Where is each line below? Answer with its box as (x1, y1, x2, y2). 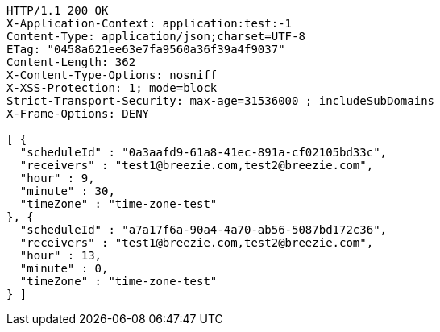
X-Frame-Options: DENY (6, 107, 150, 120)
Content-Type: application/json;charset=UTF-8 (6, 30, 305, 43)
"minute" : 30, (19, 185, 115, 197)
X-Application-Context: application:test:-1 (6, 17, 293, 30)
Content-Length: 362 (6, 56, 136, 68)
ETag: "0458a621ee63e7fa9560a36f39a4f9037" (6, 43, 285, 56)
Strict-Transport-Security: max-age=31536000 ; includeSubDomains (6, 94, 435, 107)
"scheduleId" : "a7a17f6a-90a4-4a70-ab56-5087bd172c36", (19, 223, 388, 236)
